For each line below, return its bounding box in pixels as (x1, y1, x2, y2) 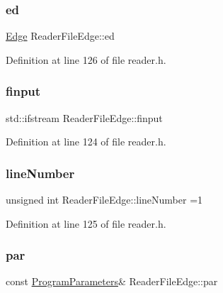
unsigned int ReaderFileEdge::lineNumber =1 (6, 192, 203, 207)
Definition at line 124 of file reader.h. (6, 134, 166, 149)
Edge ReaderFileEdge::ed (6, 28, 115, 43)
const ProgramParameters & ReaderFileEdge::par (6, 274, 218, 289)
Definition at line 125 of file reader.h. (6, 216, 166, 231)
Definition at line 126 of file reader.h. (6, 52, 166, 67)
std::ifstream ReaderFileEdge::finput (6, 110, 163, 125)
